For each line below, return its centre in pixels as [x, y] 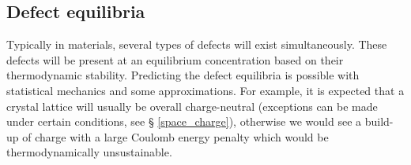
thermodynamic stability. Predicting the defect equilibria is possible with [183, 75]
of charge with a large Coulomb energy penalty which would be [175, 136]
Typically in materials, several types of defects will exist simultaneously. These [197, 44]
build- [379, 121]
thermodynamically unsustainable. [89, 152]
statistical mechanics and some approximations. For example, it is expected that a [205, 90]
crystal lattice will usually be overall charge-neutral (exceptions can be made [192, 106]
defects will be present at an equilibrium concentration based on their [175, 59]
